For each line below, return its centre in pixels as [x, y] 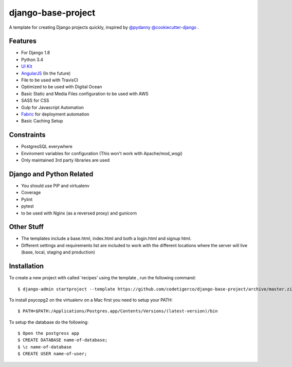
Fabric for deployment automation [55, 114]
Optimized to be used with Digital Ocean [62, 87]
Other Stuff [26, 227]
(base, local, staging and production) [58, 252]
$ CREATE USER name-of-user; [52, 354]
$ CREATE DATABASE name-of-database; [63, 340]
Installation [26, 266]
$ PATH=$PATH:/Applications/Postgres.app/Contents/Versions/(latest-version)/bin [118, 311]
